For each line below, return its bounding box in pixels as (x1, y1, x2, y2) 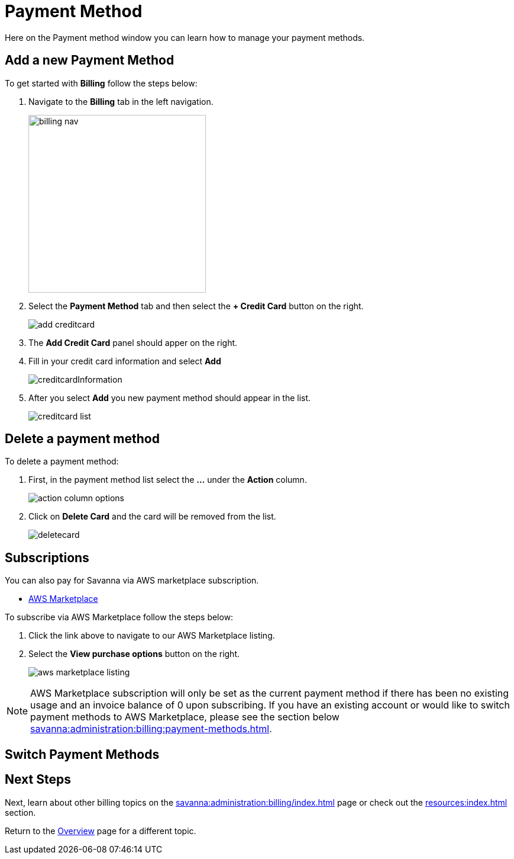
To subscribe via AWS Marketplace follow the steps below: (5, 612, 234, 623)
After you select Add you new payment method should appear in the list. (28, 392, 311, 403)
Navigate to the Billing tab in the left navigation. (28, 96, 214, 107)
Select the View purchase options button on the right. (28, 649, 240, 659)
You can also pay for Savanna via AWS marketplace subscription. (5, 575, 259, 586)
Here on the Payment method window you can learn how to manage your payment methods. (5, 32, 365, 43)
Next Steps (5, 772, 71, 787)
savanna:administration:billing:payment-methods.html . (30, 723, 272, 735)
